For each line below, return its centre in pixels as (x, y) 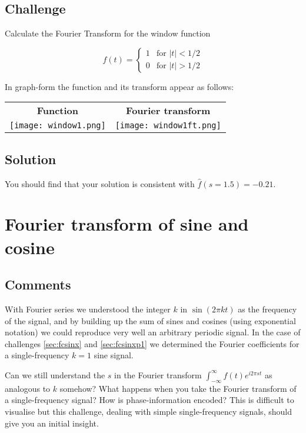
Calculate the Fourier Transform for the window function (108, 33)
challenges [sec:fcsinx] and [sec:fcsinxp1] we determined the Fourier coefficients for (152, 343)
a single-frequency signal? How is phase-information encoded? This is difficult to (149, 400)
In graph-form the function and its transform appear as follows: (119, 86)
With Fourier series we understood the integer (88, 309)
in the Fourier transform (158, 374)
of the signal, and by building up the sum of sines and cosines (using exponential (150, 320)
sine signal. (114, 355)
